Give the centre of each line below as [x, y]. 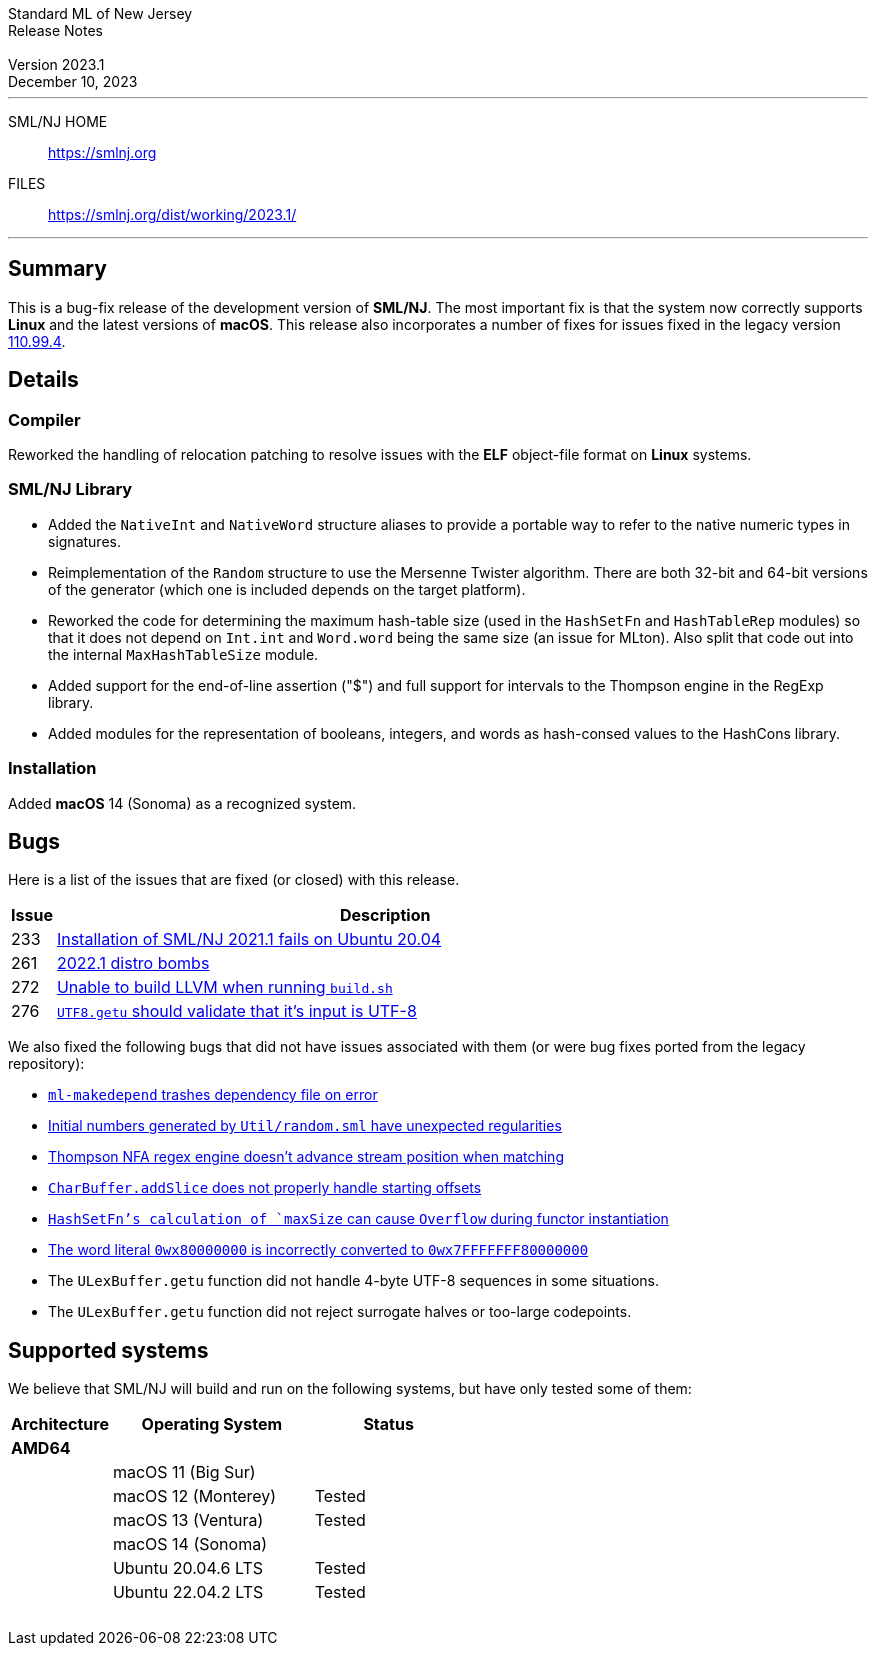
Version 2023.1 [56, 64]
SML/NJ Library [70, 489]
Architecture [60, 1424]
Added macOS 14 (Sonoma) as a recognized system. [182, 803]
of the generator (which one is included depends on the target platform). [287, 589]
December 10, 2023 [73, 81]
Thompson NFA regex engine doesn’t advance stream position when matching [306, 1157]
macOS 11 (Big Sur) [184, 1472]
